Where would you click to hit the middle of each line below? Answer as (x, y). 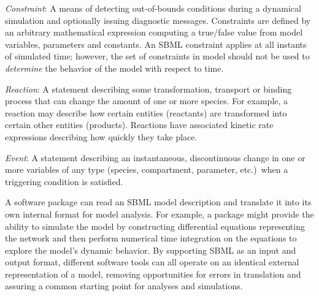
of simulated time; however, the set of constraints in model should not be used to (157, 56)
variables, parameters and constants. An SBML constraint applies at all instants (156, 44)
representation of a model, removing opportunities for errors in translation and (153, 274)
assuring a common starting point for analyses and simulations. (124, 286)
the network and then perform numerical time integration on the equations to (151, 238)
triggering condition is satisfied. (64, 181)
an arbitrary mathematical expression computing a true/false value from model (154, 32)
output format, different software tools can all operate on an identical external (152, 262)
